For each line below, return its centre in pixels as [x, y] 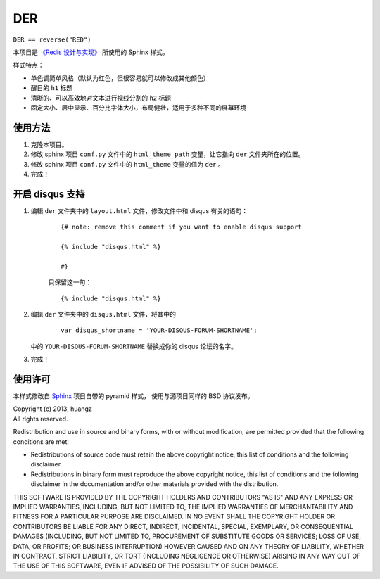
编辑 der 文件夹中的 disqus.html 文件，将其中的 [103, 314]
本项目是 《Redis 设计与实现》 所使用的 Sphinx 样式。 [91, 52]
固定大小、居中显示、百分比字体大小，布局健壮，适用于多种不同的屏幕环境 [138, 107]
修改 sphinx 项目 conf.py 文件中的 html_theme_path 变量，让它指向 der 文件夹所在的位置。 [167, 154]
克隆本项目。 [49, 144]
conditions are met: [41, 441]
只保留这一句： [70, 282]
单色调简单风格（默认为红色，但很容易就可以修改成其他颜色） [120, 78]
